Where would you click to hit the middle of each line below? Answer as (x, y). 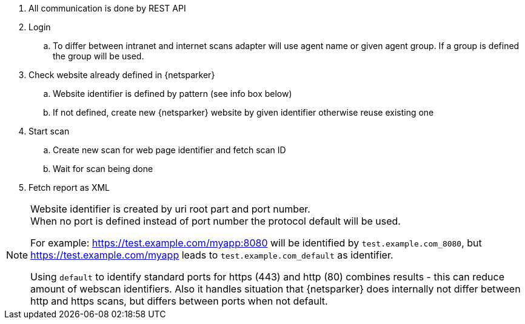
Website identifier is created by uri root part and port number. (170, 209)
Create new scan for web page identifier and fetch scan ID (169, 150)
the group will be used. (99, 56)
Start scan (49, 131)
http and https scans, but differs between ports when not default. (179, 301)
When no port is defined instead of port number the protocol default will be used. (216, 221)
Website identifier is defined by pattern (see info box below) (172, 94)
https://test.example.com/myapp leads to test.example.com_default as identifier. (212, 255)
